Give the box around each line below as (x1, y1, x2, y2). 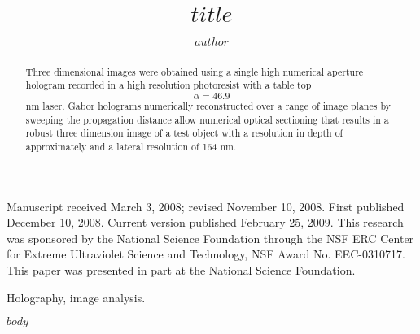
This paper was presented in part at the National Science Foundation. (7, 262, 356, 279)
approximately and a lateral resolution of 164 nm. (25, 140, 237, 154)
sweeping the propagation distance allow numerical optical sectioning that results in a (25, 112, 389, 126)
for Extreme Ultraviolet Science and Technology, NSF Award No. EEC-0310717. (7, 245, 405, 262)
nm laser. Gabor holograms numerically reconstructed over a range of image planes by (25, 99, 391, 113)
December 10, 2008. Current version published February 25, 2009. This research (7, 214, 404, 231)
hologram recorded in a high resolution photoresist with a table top (25, 78, 312, 92)
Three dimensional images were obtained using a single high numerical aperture (25, 64, 364, 78)
